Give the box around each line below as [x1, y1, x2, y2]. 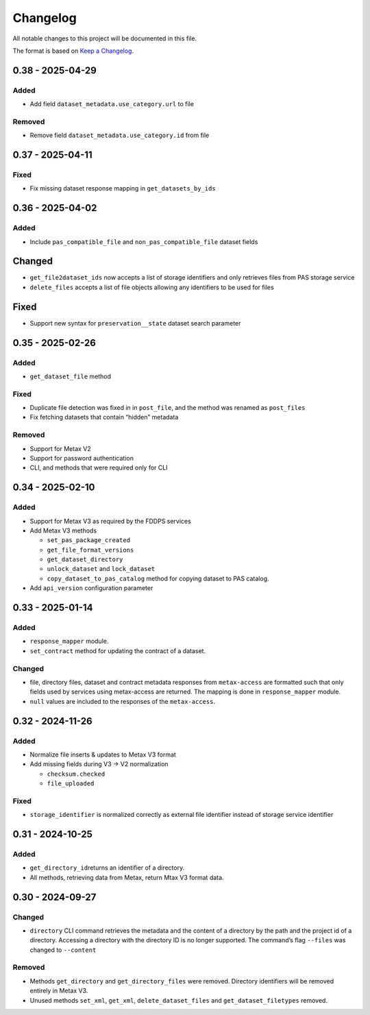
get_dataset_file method [29, 372, 112, 380]
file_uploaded [47, 780, 95, 787]
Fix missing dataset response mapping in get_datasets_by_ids [29, 184, 216, 193]
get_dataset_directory [47, 556, 123, 563]
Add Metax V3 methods [29, 526, 97, 535]
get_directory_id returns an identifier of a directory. [29, 864, 185, 872]
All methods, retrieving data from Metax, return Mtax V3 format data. [29, 873, 224, 881]
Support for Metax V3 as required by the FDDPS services [29, 517, 191, 525]
